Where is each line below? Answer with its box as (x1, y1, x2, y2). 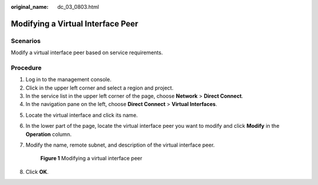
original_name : (11, 4, 49, 10)
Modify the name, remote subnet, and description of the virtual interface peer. (25, 141, 215, 148)
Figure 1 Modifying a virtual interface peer (40, 155, 143, 162)
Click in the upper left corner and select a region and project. (25, 84, 174, 91)
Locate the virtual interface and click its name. (25, 111, 138, 118)
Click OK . (25, 168, 49, 175)
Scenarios (11, 37, 41, 45)
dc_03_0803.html (57, 4, 100, 10)
